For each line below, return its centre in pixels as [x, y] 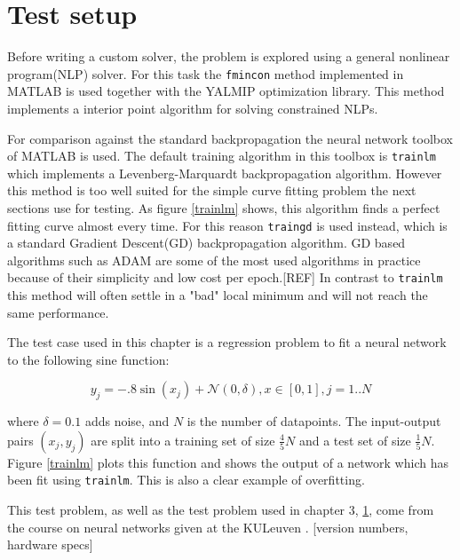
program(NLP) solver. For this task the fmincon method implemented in [206, 73]
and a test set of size [355, 440]
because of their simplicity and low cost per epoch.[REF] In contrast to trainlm [225, 277]
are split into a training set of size [183, 440]
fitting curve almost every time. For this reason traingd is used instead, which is [227, 225]
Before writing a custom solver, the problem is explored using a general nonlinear [229, 56]
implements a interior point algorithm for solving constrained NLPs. [193, 108]
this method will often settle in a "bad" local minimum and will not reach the [218, 295]
